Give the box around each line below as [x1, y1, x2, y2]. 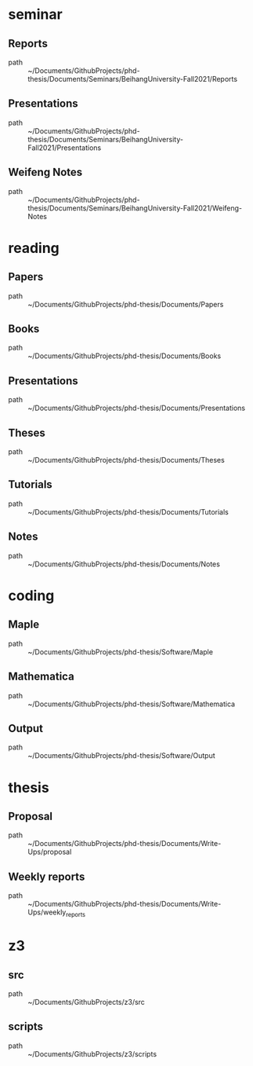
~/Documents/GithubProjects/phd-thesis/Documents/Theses [27, 456, 225, 465]
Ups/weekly [27, 907, 67, 917]
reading [8, 239, 60, 257]
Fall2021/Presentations [27, 143, 102, 152]
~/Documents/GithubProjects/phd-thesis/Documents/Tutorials [27, 507, 230, 516]
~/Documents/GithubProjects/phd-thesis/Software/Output [27, 751, 215, 760]
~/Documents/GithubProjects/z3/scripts [27, 1049, 157, 1058]
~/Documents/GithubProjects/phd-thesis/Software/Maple [27, 647, 214, 657]
